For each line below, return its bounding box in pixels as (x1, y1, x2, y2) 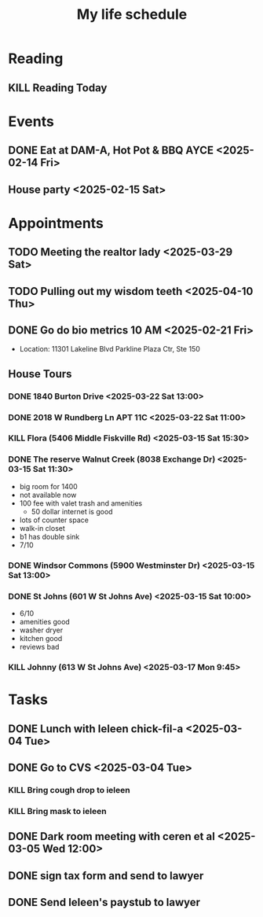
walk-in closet (19, 523, 65, 532)
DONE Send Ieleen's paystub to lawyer (8, 895, 201, 909)
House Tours (8, 367, 72, 381)
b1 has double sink (19, 532, 80, 541)
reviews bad (19, 643, 60, 651)
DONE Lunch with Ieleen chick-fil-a (8, 722, 184, 735)
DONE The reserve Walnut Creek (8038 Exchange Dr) (8, 454, 216, 465)
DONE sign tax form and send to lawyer (8, 869, 204, 882)
